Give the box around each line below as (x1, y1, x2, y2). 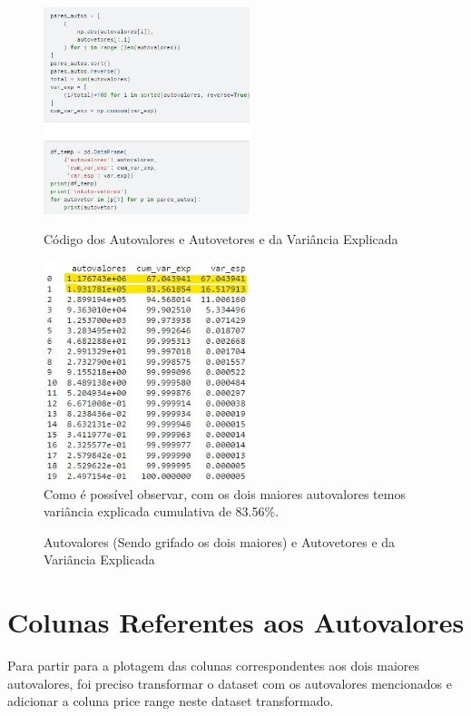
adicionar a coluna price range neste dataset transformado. (7, 691, 334, 711)
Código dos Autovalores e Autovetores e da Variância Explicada (44, 230, 398, 249)
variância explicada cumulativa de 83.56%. (44, 502, 280, 521)
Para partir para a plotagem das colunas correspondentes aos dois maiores (7, 656, 420, 675)
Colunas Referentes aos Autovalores (7, 603, 465, 641)
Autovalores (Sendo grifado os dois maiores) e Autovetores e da (44, 532, 396, 551)
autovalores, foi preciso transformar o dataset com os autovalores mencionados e (7, 673, 452, 692)
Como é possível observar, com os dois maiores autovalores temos (44, 484, 406, 503)
